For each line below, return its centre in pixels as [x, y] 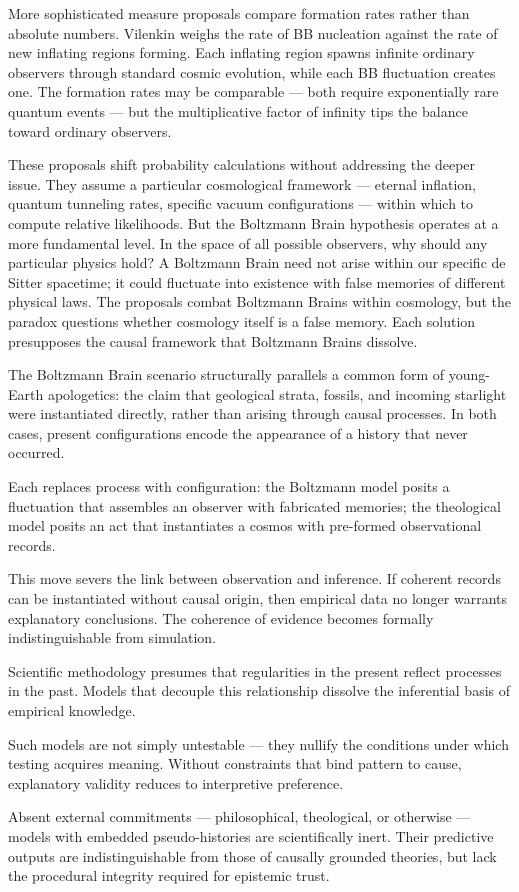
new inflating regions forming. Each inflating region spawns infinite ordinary [241, 52]
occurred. [36, 452]
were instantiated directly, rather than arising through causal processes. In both [252, 413]
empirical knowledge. [72, 710]
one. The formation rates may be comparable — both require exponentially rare [253, 91]
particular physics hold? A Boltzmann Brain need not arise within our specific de [257, 262]
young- [469, 374]
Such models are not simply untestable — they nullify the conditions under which [258, 743]
